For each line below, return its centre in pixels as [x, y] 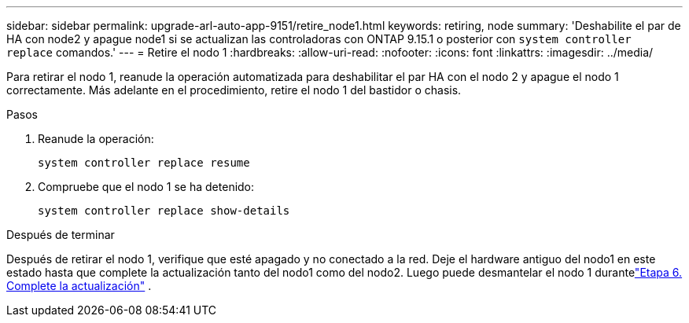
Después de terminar [61, 235]
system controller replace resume [144, 163]
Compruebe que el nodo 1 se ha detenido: [146, 187]
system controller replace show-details [164, 211]
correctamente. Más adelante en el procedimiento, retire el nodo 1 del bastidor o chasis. [234, 90]
